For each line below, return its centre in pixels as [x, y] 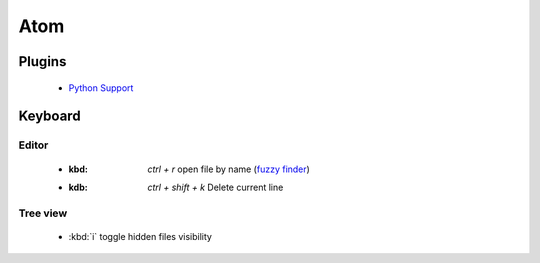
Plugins [42, 61]
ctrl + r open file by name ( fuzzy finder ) [228, 169]
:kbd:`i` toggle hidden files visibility [140, 236]
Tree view [43, 213]
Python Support [101, 87]
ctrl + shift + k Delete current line [215, 187]
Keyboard [49, 116]
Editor [33, 145]
